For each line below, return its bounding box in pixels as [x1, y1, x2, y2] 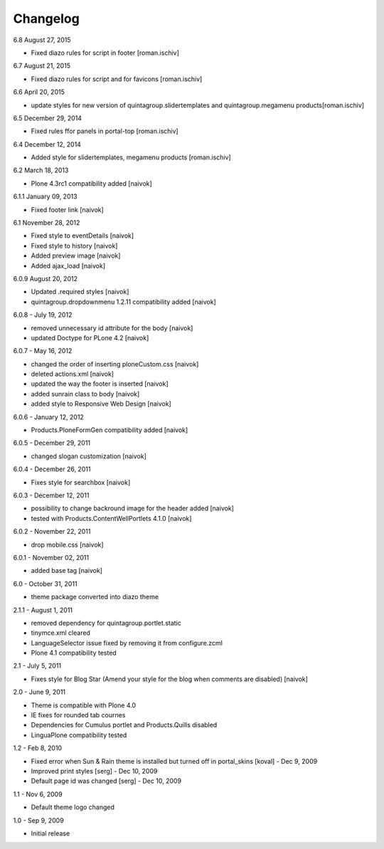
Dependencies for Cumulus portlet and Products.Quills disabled [31, 721, 218, 729]
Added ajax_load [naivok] [31, 261, 106, 270]
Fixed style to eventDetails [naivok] [31, 231, 134, 240]
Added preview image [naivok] [31, 251, 121, 260]
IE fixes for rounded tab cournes [31, 711, 126, 719]
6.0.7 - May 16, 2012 [13, 347, 73, 355]
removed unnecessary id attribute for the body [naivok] [31, 324, 193, 332]
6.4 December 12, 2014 [13, 139, 82, 149]
